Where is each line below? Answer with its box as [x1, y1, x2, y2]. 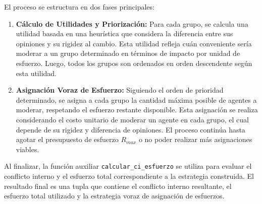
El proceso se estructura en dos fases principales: [4, 2, 154, 12]
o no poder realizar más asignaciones [138, 134, 252, 145]
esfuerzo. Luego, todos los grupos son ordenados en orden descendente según [16, 57, 252, 68]
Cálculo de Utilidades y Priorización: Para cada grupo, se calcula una [16, 18, 248, 29]
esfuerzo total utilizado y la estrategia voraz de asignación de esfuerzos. [4, 190, 225, 201]
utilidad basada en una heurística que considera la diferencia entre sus [16, 28, 233, 39]
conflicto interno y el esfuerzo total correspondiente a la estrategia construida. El [4, 170, 254, 181]
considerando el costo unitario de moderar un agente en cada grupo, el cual [16, 114, 249, 124]
